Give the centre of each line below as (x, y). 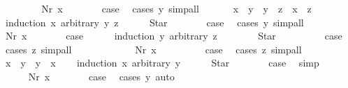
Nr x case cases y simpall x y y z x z (176, 8)
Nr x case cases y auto (101, 76)
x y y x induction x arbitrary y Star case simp (162, 63)
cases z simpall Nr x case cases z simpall (153, 49)
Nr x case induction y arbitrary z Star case (174, 36)
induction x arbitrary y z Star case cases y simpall (154, 22)
